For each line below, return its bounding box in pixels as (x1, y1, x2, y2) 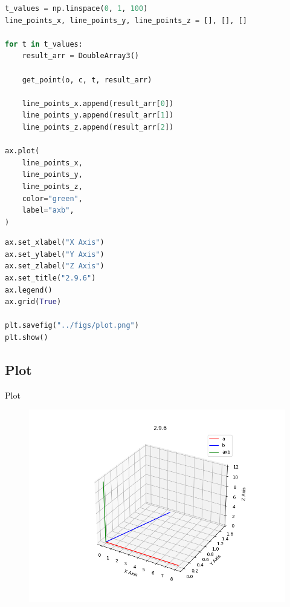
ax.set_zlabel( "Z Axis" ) (5, 262, 105, 271)
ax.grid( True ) (5, 297, 62, 307)
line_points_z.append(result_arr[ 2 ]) (22, 122, 174, 131)
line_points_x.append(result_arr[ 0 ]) (22, 99, 174, 108)
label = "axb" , (22, 206, 74, 215)
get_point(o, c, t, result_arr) (22, 75, 152, 84)
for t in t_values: (5, 39, 83, 48)
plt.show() (5, 333, 48, 342)
